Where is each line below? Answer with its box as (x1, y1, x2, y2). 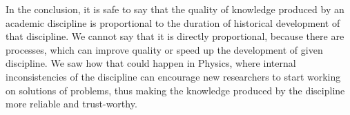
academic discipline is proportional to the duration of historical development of (6, 15, 340, 30)
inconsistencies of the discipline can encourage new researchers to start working (6, 69, 341, 83)
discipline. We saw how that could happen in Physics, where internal (6, 56, 296, 70)
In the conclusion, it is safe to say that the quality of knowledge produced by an (6, 2, 344, 16)
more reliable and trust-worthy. (6, 96, 137, 111)
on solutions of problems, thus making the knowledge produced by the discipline (6, 83, 345, 97)
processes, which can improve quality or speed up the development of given (6, 42, 323, 56)
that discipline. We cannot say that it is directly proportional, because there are (6, 29, 344, 43)
